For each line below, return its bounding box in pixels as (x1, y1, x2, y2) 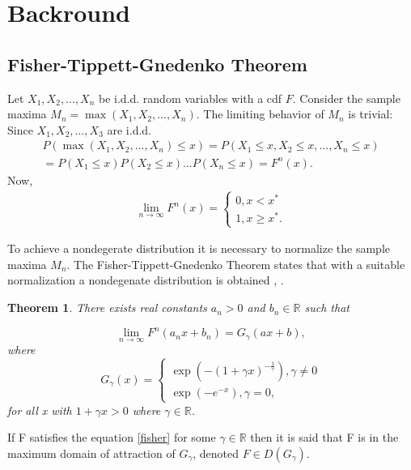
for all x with (7, 401, 72, 418)
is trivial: (348, 105, 393, 122)
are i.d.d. (107, 121, 151, 138)
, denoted (193, 444, 239, 461)
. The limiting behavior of (196, 105, 324, 122)
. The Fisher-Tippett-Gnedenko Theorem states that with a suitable (66, 255, 405, 272)
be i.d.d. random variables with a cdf (98, 89, 282, 106)
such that (304, 299, 350, 316)
